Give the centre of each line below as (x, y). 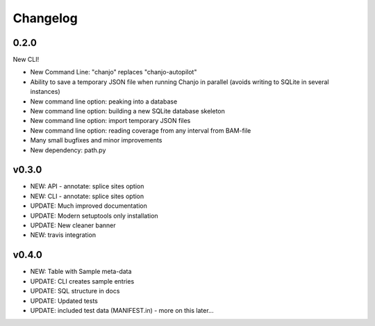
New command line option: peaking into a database (104, 101)
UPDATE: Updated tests (64, 301)
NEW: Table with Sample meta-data (81, 272)
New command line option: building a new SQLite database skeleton (128, 111)
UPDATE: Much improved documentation (89, 206)
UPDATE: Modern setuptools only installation (94, 215)
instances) (45, 92)
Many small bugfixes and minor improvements (96, 140)
